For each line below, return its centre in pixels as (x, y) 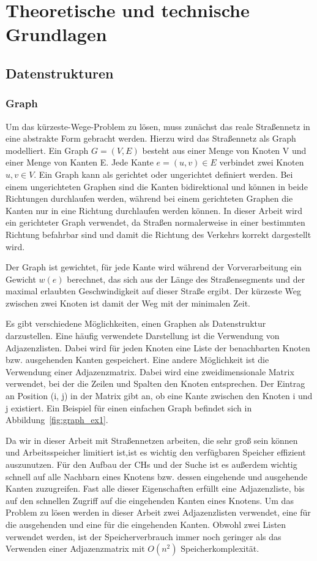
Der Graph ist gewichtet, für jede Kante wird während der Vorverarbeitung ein (154, 267)
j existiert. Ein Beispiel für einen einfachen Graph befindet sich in (129, 407)
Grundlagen (56, 34)
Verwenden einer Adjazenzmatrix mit (75, 548)
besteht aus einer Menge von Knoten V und (224, 150)
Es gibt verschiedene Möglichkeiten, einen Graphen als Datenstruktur (136, 323)
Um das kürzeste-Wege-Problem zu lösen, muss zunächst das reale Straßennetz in (158, 126)
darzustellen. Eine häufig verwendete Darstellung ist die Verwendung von (143, 336)
